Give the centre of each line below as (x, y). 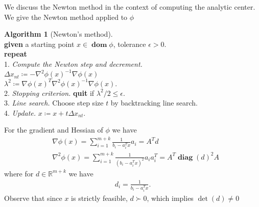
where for (19, 173)
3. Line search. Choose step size (54, 103)
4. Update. (20, 112)
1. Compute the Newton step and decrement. (73, 63)
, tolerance (129, 44)
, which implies (170, 198)
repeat (16, 54)
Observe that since (33, 198)
